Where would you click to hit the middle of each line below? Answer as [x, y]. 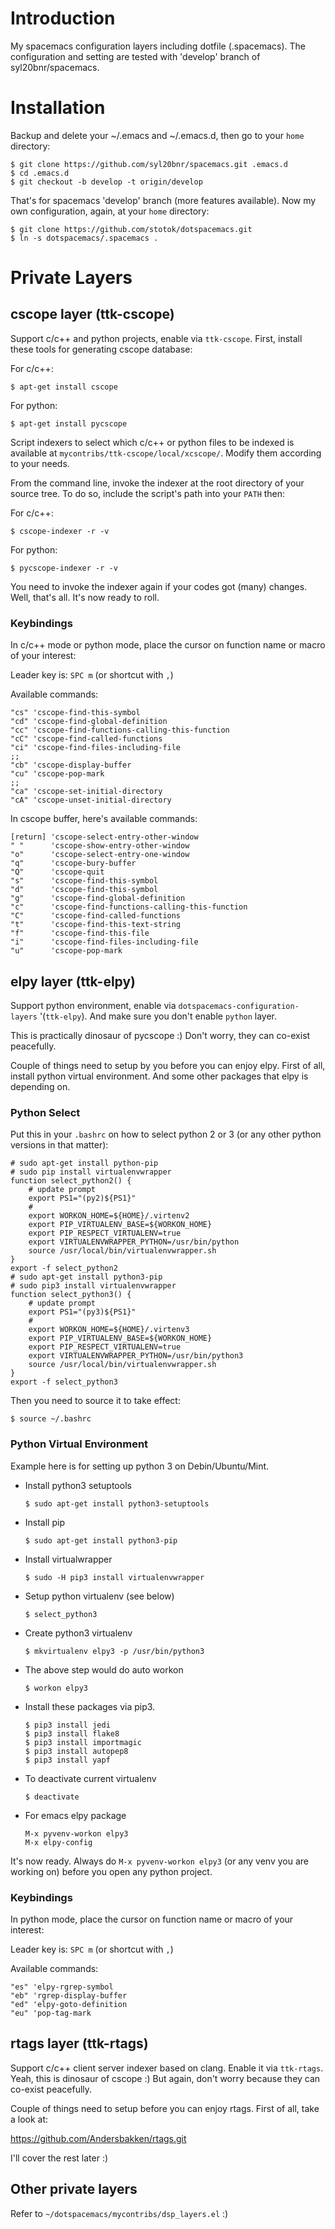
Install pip [44, 1522]
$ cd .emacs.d [40, 173]
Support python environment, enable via [93, 1005]
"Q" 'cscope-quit [57, 872]
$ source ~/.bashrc [51, 1419]
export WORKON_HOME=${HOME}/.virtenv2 [109, 1216]
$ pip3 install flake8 [72, 1733]
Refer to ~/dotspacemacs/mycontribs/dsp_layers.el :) [119, 2213]
